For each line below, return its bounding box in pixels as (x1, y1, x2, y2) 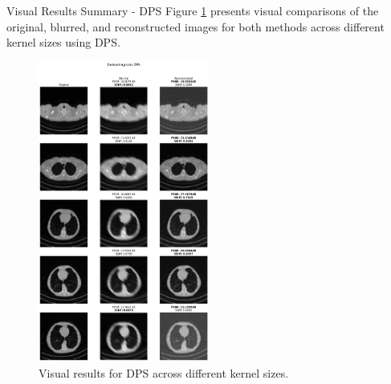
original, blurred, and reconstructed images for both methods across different (6, 18, 385, 35)
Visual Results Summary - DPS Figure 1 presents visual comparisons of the (6, 2, 379, 18)
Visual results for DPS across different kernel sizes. (39, 365, 289, 382)
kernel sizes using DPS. (6, 34, 120, 51)
